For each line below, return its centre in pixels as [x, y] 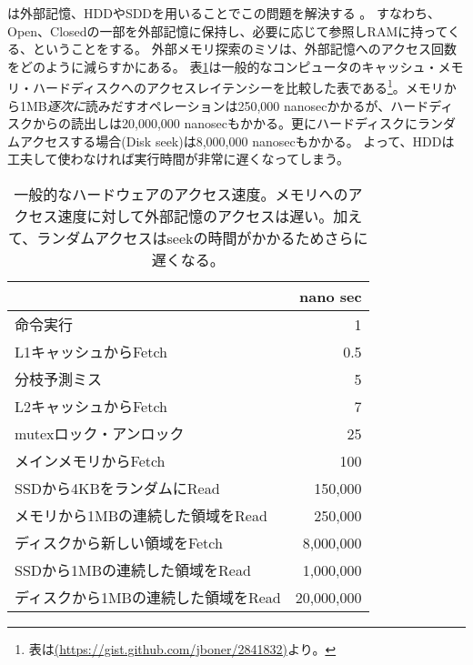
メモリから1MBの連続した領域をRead [141, 515]
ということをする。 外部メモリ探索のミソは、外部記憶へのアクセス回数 [244, 49]
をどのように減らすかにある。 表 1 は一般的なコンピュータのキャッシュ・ [223, 66]
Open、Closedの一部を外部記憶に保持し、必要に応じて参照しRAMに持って [228, 30]
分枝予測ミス [59, 379]
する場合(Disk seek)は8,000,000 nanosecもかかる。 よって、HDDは [262, 141]
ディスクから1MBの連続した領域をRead [148, 597]
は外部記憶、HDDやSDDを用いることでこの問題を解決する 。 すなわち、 [224, 13]
